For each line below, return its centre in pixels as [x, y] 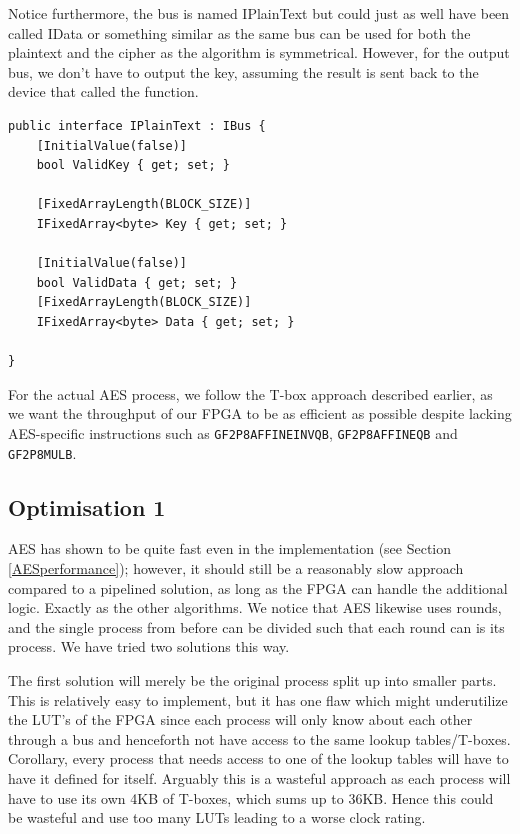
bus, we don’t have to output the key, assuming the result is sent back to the [243, 71]
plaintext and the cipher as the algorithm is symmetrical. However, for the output [259, 52]
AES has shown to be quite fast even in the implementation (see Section [230, 548]
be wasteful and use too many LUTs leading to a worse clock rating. [217, 817]
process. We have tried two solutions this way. [149, 646]
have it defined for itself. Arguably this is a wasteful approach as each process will [259, 777]
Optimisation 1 [87, 506]
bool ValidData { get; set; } [137, 282]
